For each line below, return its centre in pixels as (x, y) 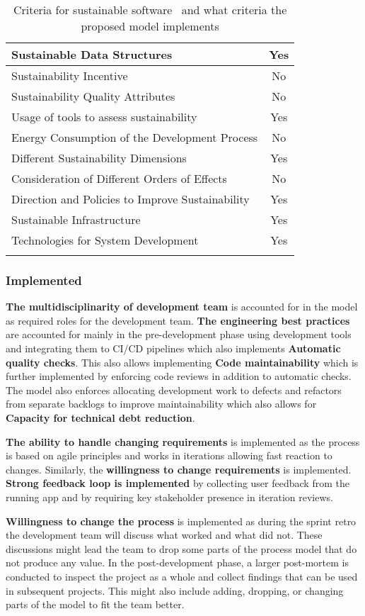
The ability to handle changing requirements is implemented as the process (183, 441)
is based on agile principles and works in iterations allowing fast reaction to (169, 455)
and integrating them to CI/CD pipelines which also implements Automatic (173, 348)
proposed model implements (150, 26)
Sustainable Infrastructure (76, 219)
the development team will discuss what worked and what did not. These (164, 535)
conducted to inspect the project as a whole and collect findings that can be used (182, 576)
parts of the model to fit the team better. (95, 604)
